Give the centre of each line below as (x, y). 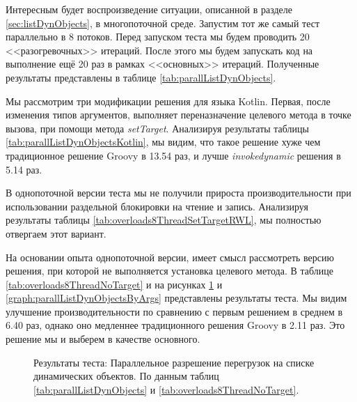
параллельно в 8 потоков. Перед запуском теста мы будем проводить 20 (158, 37)
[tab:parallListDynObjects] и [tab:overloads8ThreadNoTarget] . (166, 389)
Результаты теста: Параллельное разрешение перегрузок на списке (174, 362)
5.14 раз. (24, 169)
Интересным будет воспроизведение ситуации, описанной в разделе (149, 9)
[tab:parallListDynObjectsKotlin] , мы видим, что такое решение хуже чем (163, 142)
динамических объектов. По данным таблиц (126, 376)
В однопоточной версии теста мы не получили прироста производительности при (178, 193)
